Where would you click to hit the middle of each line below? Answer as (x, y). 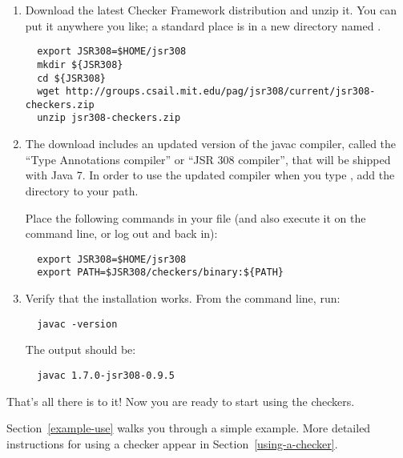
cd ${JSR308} (72, 78)
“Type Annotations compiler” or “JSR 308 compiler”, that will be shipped (208, 159)
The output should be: (81, 350)
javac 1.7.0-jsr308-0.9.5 (106, 375)
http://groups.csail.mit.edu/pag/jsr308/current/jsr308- (220, 92)
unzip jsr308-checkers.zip (109, 118)
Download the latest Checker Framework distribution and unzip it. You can (211, 10)
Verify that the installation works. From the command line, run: (183, 298)
